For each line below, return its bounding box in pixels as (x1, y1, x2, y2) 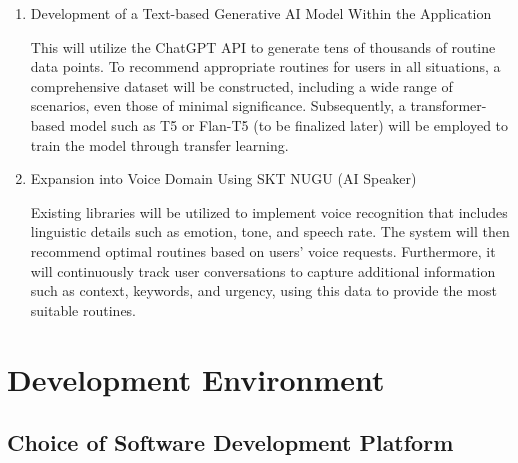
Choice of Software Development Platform (7, 427, 454, 458)
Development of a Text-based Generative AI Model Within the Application (30, 3, 492, 23)
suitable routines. (30, 299, 137, 320)
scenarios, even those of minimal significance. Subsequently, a (30, 95, 406, 116)
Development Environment (7, 358, 385, 399)
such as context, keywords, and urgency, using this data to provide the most (30, 280, 497, 301)
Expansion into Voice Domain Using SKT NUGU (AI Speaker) (30, 168, 417, 189)
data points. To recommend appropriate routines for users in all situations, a (30, 56, 501, 77)
